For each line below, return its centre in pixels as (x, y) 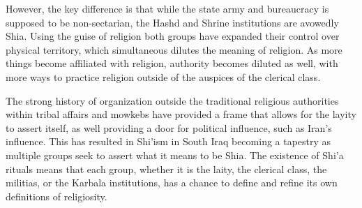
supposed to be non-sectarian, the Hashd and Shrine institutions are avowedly (172, 22)
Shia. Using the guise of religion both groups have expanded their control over (173, 36)
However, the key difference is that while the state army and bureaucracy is (167, 8)
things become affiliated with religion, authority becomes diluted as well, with (172, 63)
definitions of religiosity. (56, 196)
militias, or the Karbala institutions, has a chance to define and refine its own (172, 183)
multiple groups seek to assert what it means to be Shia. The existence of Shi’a (175, 155)
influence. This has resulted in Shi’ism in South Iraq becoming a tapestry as (168, 141)
